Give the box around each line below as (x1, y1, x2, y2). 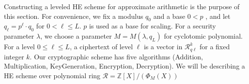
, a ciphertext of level (70, 42, 133, 52)
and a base (153, 11, 186, 21)
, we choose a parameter (40, 31, 112, 41)
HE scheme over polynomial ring (4, 70, 101, 80)
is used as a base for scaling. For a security (89, 21, 216, 31)
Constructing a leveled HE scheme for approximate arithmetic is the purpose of (4, 1, 240, 11)
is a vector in (143, 42, 183, 52)
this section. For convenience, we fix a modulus (4, 11, 143, 21)
